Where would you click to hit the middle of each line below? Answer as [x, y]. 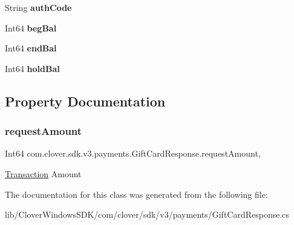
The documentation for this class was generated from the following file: [136, 194]
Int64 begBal [31, 28]
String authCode [38, 7]
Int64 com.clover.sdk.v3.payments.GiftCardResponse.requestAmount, [133, 153]
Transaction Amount [43, 173]
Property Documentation [85, 101]
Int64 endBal [31, 48]
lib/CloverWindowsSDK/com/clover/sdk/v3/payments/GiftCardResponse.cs [147, 214]
